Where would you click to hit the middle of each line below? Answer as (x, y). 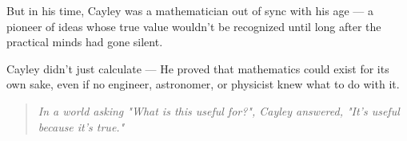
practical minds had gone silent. (85, 42)
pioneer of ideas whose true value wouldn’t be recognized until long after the (194, 26)
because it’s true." (81, 126)
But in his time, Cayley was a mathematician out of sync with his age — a (190, 10)
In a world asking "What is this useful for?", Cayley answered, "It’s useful (219, 110)
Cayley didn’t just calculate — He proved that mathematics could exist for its (198, 68)
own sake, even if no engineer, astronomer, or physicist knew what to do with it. (203, 84)
